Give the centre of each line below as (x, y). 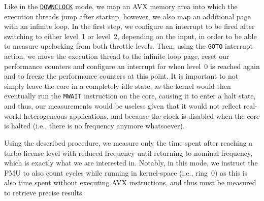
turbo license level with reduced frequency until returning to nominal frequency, (128, 153)
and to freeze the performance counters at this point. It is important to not (121, 76)
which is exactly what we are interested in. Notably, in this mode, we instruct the (131, 163)
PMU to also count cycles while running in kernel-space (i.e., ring (106, 172)
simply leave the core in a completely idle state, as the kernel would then (118, 86)
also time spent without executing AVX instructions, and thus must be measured (130, 182)
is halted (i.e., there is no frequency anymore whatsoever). (94, 126)
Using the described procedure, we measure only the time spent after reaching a (128, 142)
